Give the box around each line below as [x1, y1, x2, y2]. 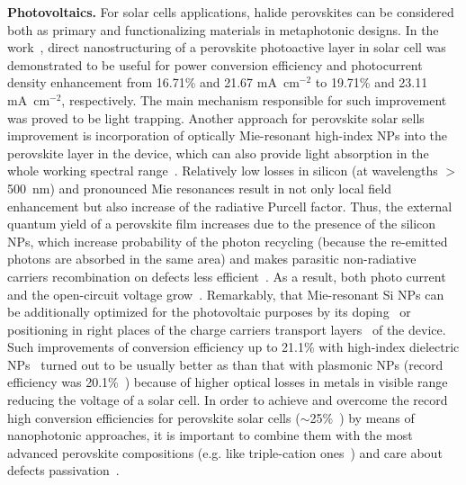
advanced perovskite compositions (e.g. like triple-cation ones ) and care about [7, 443, 443, 462]
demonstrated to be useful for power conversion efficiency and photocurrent [7, 55, 423, 74]
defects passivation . [7, 461, 120, 480]
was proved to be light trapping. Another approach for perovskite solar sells [7, 108, 425, 127]
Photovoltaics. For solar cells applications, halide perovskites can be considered [7, 3, 454, 21]
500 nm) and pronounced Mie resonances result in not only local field [7, 178, 391, 197]
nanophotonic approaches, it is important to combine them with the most [7, 426, 413, 445]
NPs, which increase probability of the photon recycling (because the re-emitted [7, 231, 448, 250]
